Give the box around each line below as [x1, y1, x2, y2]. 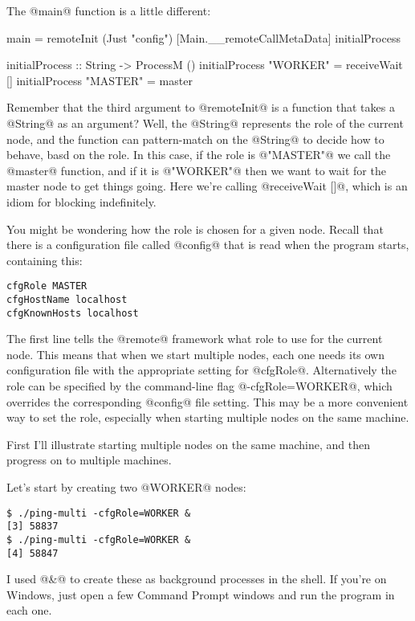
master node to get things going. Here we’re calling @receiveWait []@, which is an [6, 178, 408, 194]
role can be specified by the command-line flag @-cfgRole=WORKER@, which [6, 378, 393, 394]
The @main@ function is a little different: [6, 2, 211, 18]
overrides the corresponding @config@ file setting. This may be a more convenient [6, 393, 409, 410]
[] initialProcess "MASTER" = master [6, 71, 193, 88]
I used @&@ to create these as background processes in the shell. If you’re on [6, 570, 387, 587]
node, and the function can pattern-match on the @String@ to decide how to [6, 130, 384, 147]
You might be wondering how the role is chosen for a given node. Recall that [6, 220, 384, 237]
